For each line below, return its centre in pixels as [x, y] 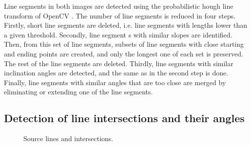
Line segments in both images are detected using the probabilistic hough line [119, 6]
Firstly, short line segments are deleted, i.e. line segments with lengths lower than [126, 25]
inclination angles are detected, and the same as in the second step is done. [116, 73]
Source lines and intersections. [68, 138]
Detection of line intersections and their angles [124, 118]
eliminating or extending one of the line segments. [78, 92]
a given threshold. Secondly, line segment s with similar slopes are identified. [118, 34]
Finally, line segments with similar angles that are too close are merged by [115, 82]
